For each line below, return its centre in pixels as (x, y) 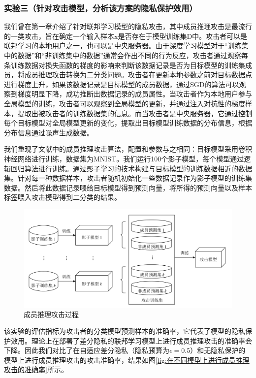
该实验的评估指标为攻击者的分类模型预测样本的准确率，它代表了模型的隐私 (125, 331)
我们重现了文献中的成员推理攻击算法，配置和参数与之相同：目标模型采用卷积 (128, 149)
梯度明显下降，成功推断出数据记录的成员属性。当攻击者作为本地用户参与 (135, 94)
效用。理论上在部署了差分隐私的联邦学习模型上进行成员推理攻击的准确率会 (131, 340)
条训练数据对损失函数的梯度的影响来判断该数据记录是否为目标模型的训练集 (125, 65)
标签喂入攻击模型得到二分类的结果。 (63, 197)
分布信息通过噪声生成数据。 (49, 132)
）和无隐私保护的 (218, 350)
